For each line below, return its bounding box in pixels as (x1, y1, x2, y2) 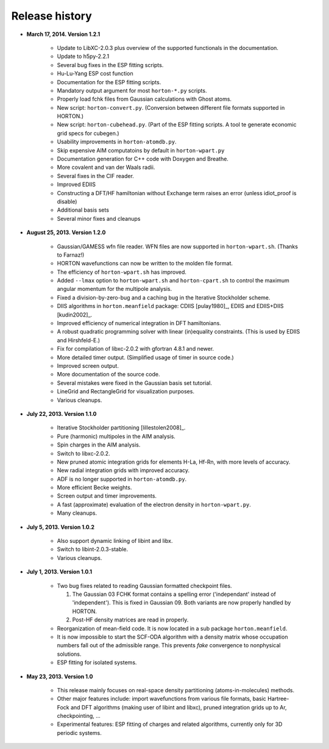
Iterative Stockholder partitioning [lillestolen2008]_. (57, 424, 186, 431)
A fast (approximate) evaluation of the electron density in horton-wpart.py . (57, 501, 251, 508)
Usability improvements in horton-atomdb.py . (57, 138, 177, 146)
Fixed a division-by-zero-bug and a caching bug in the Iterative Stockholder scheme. (57, 293, 271, 301)
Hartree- (267, 695, 289, 703)
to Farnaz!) (57, 251, 85, 259)
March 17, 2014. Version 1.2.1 (26, 30, 101, 38)
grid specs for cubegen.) (57, 129, 119, 137)
